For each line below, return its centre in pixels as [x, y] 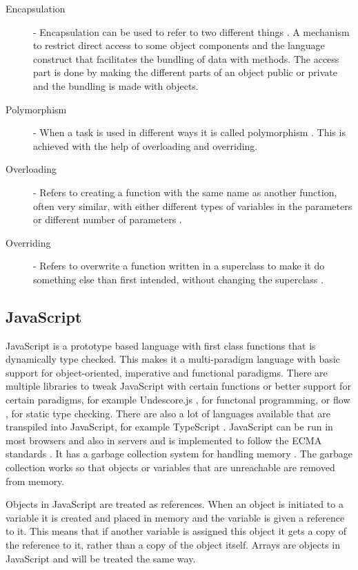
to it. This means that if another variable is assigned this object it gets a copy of [176, 531]
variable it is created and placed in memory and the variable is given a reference [175, 517]
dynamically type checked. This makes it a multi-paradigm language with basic [173, 359]
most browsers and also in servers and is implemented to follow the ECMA [164, 440]
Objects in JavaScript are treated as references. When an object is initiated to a [175, 504]
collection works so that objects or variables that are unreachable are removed [170, 467]
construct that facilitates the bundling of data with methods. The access [186, 58]
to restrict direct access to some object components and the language [179, 45]
